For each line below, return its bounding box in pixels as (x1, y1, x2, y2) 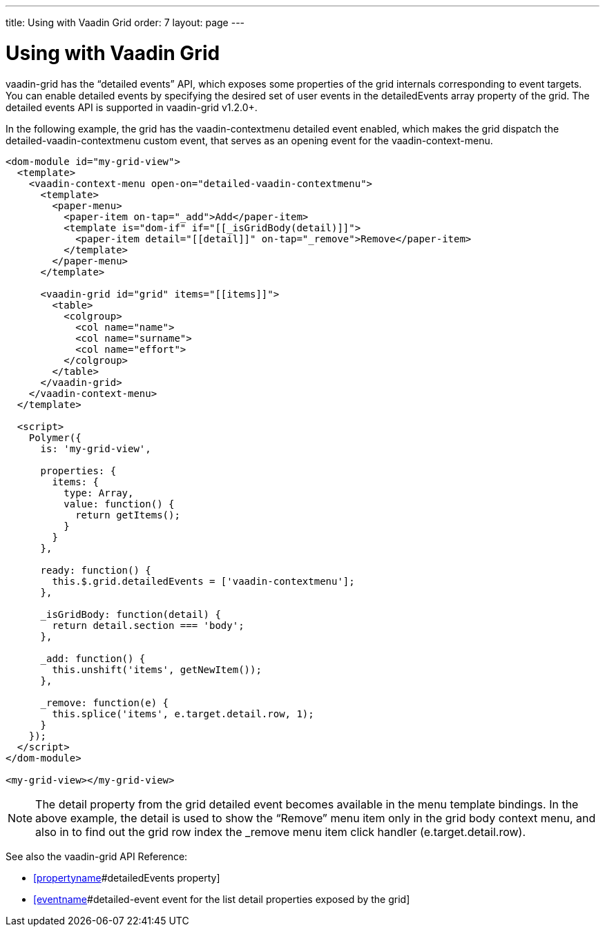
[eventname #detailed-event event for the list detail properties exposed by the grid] (33, 893, 410, 905)
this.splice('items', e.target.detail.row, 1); (52, 708, 314, 719)
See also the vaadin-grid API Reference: (6, 850, 188, 862)
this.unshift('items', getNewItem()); (52, 663, 262, 675)
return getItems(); (75, 509, 180, 521)
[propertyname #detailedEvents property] (33, 871, 220, 884)
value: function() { (64, 498, 175, 509)
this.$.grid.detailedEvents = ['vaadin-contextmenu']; (52, 575, 355, 587)
